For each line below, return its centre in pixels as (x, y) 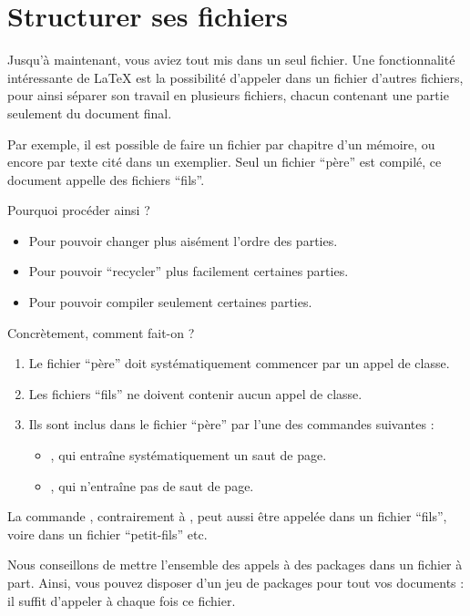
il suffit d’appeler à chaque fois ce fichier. (122, 600)
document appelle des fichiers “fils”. (106, 179)
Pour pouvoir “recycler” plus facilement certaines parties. (189, 271)
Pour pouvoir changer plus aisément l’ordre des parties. (183, 240)
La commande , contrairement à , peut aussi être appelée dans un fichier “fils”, (227, 516)
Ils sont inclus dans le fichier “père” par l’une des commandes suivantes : (231, 424)
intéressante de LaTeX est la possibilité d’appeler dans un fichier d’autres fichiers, (235, 77)
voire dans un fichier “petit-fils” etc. (107, 534)
